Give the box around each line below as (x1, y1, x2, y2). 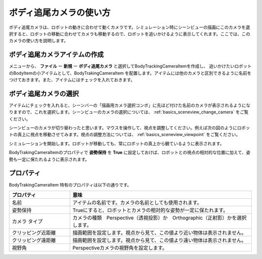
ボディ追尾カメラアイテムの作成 (9, 51, 104, 59)
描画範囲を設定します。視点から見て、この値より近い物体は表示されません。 (72, 229, 247, 236)
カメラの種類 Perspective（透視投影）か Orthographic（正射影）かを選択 (72, 214, 247, 221)
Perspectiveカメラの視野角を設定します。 (72, 244, 167, 251)
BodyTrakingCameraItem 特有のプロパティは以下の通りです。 (9, 182, 132, 188)
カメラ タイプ (12, 218, 43, 224)
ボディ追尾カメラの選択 (9, 89, 79, 98)
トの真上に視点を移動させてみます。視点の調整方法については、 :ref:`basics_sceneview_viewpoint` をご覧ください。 (9, 132, 240, 138)
